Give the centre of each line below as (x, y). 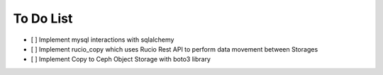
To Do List (43, 18)
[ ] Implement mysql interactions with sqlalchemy (102, 40)
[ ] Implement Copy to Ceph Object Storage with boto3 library (121, 59)
